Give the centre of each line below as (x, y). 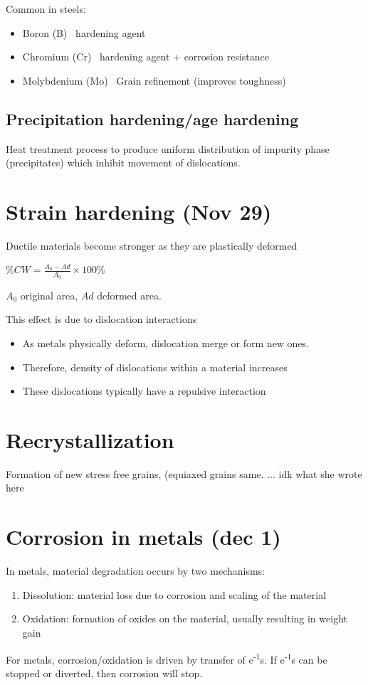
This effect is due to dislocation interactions (101, 319)
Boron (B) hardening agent (84, 32)
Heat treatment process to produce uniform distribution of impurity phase (168, 148)
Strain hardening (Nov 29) (139, 211)
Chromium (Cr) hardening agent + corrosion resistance (146, 57)
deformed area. (129, 295)
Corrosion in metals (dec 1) (143, 537)
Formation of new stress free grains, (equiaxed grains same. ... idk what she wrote (184, 473)
